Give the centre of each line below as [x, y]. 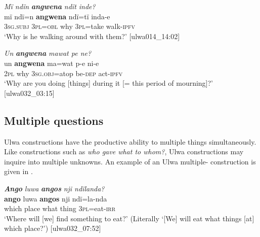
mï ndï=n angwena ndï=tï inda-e [57, 16]
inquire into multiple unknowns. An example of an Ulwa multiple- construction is [130, 161]
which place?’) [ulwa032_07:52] [53, 228]
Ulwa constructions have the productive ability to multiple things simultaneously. [130, 141]
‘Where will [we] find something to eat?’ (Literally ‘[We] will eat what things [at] [129, 218]
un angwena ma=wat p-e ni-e [52, 63]
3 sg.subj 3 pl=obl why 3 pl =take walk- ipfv [70, 26]
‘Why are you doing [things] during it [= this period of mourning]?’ [109, 83]
